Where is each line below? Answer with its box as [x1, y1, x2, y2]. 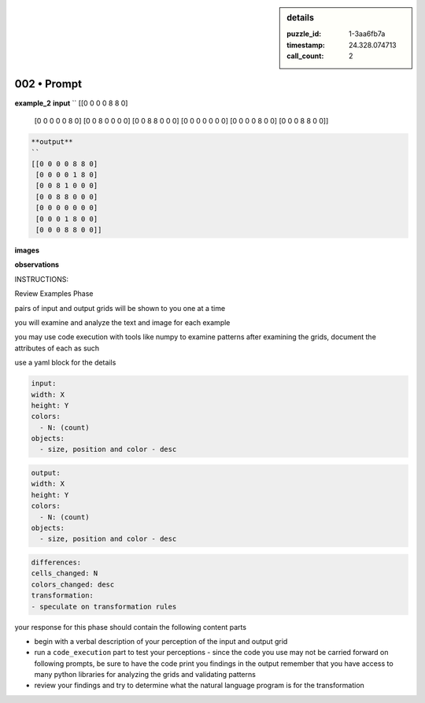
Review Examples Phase [14, 289, 94, 298]
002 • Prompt [14, 77, 83, 91]
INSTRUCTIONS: [14, 274, 68, 283]
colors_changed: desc [31, 579, 115, 589]
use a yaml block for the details [14, 358, 116, 368]
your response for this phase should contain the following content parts [14, 622, 247, 631]
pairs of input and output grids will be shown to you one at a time [14, 303, 226, 313]
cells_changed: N [31, 569, 98, 578]
